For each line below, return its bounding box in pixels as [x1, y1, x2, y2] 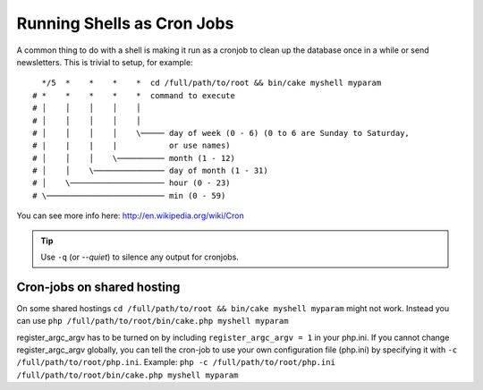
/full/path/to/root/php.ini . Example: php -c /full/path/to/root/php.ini [16, 357, 335, 368]
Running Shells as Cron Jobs [16, 13, 234, 33]
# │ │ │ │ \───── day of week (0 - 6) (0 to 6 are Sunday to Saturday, [32, 128, 411, 138]
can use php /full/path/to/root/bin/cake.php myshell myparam [16, 316, 289, 326]
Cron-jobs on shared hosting [16, 279, 181, 294]
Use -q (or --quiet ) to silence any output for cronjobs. [40, 251, 239, 263]
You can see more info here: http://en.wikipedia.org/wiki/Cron [16, 210, 245, 221]
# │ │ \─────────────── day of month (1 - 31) [32, 165, 268, 176]
